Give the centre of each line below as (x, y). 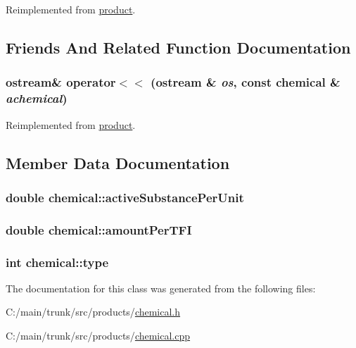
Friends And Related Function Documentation (178, 47)
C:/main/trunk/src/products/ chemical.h (93, 312)
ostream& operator (61, 82)
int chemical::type (57, 262)
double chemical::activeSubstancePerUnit (125, 197)
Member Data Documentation (118, 162)
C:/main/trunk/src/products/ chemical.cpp (98, 335)
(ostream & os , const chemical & (246, 82)
